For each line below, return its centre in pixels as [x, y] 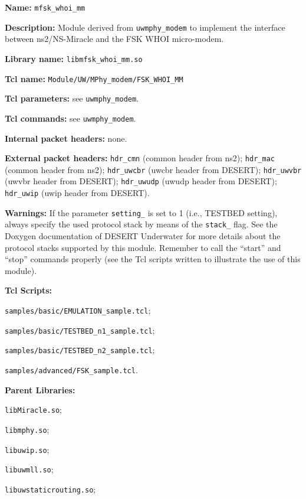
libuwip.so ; [27, 449]
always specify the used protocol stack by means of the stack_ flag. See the [141, 224]
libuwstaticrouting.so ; [50, 489]
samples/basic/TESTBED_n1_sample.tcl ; [80, 330]
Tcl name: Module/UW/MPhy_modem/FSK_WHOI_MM [94, 78]
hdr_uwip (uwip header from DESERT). [77, 193]
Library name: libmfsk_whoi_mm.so [74, 58]
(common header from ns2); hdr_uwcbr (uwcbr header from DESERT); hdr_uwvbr [153, 169]
